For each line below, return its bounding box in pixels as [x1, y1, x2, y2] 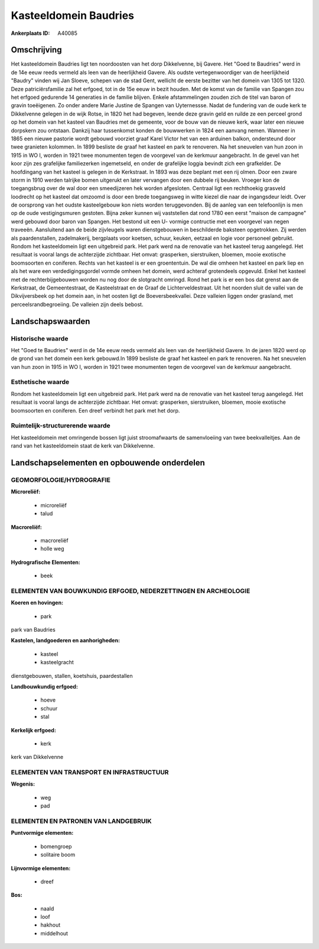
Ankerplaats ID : [11, 30, 50, 37]
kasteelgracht [40, 659, 74, 666]
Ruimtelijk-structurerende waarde [11, 422, 110, 430]
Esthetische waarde [11, 378, 70, 386]
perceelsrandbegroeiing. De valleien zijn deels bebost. [11, 301, 144, 308]
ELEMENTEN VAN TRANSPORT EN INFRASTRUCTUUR [11, 768, 169, 777]
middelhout [40, 929, 68, 937]
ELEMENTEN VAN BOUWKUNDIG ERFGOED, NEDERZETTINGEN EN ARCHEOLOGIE [11, 587, 250, 595]
